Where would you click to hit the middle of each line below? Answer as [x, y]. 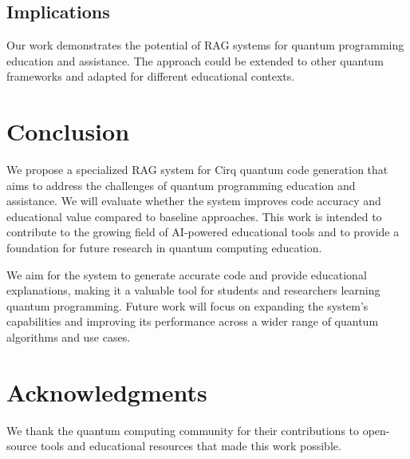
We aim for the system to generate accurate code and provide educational [187, 274]
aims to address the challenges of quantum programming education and [181, 185]
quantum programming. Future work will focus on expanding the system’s [187, 305]
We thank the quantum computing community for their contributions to [183, 430]
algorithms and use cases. [69, 337]
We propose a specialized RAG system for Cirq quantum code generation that [197, 170]
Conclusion [68, 131]
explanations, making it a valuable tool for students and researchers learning [193, 290]
